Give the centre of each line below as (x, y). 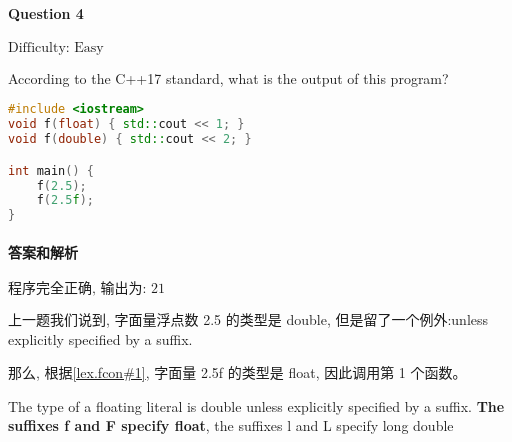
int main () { (51, 170)
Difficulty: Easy (56, 47)
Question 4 (46, 12)
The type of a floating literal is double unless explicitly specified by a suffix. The (256, 405)
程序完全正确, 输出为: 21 (87, 288)
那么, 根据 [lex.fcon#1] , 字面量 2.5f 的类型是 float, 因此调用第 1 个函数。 (237, 372)
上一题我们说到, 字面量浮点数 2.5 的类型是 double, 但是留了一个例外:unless (248, 318)
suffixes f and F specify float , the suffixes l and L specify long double (231, 425)
